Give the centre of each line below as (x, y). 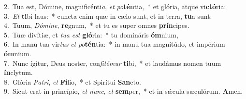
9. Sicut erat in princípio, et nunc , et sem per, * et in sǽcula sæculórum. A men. (123, 91)
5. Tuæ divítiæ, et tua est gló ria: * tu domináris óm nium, (91, 34)
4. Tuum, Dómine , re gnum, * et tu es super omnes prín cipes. (97, 25)
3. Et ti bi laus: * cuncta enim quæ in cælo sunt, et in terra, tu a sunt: (108, 16)
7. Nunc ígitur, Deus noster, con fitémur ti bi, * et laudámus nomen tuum (113, 63)
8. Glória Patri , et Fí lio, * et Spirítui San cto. (72, 81)
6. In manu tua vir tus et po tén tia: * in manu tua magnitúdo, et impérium (115, 44)
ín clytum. (18, 72)
